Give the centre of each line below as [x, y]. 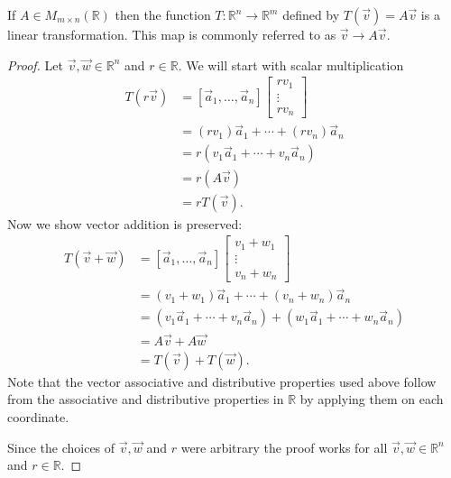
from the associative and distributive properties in [146, 399]
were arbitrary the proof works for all [284, 447]
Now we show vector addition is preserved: [125, 223]
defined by [311, 14]
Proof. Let [35, 64]
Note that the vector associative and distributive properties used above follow [222, 381]
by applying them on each [372, 399]
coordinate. [38, 416]
